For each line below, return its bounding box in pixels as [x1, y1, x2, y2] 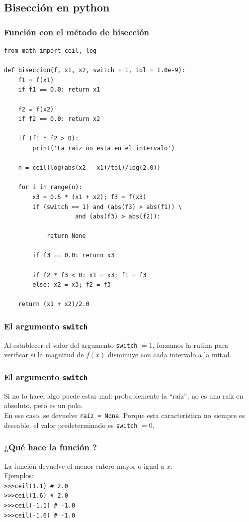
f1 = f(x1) [18, 76, 54, 84]
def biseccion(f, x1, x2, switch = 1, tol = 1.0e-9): [4, 67, 186, 74]
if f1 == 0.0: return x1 [18, 86, 100, 94]
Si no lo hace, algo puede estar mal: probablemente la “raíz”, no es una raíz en [4, 390, 244, 401]
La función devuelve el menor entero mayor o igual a [4, 460, 165, 471]
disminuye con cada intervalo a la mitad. [108, 349, 232, 360]
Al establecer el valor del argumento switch [4, 339, 138, 350]
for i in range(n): [18, 184, 83, 191]
